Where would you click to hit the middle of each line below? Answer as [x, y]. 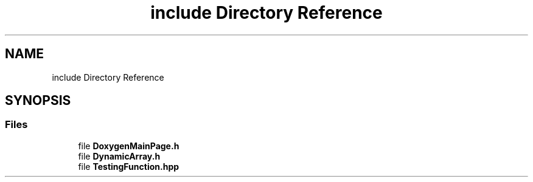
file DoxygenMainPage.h [129, 146]
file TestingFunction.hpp [129, 166]
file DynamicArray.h [119, 156]
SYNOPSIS [38, 101]
